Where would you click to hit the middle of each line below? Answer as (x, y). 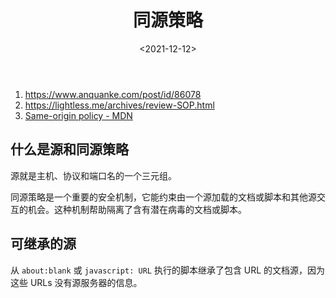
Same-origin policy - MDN (78, 115)
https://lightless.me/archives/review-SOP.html (119, 105)
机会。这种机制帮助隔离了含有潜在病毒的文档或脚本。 (137, 209)
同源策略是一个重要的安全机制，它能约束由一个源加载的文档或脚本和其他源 (163, 197)
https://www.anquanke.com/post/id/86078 (113, 94)
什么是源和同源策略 (69, 149)
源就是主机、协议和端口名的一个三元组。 (93, 175)
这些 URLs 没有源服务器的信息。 (76, 282)
